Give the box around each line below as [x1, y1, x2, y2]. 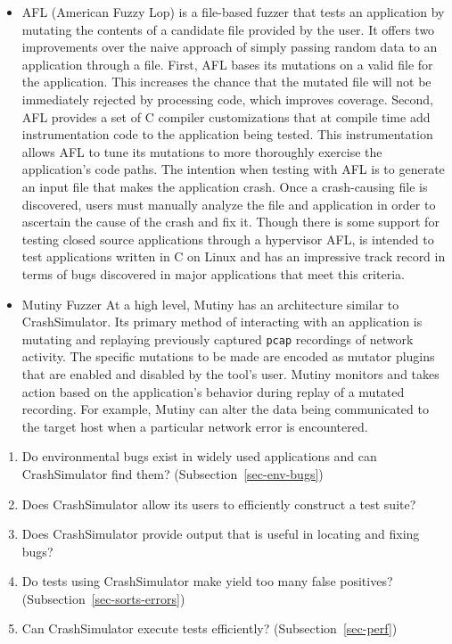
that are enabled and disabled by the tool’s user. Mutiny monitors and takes [21, 364, 440, 383]
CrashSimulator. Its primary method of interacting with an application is [21, 312, 423, 331]
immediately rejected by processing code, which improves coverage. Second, [21, 89, 433, 108]
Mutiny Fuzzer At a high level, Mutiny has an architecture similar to [21, 294, 399, 313]
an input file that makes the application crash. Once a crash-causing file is [21, 177, 428, 195]
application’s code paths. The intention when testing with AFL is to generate [21, 160, 445, 178]
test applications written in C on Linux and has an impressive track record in [21, 247, 446, 266]
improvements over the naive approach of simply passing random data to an [21, 37, 438, 56]
